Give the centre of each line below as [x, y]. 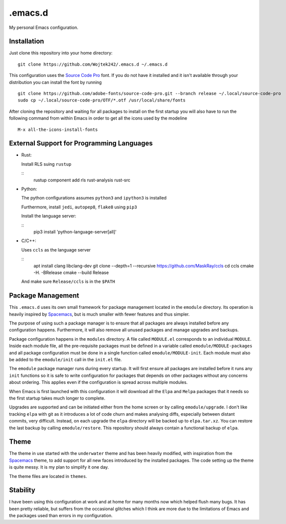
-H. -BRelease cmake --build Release [71, 273]
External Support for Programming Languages [81, 143]
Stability [22, 490]
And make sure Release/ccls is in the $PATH [68, 281]
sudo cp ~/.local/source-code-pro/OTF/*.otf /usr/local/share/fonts [102, 100]
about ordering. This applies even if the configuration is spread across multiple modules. [98, 382]
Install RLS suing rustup [46, 164]
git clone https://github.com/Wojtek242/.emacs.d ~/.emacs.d [93, 64]
